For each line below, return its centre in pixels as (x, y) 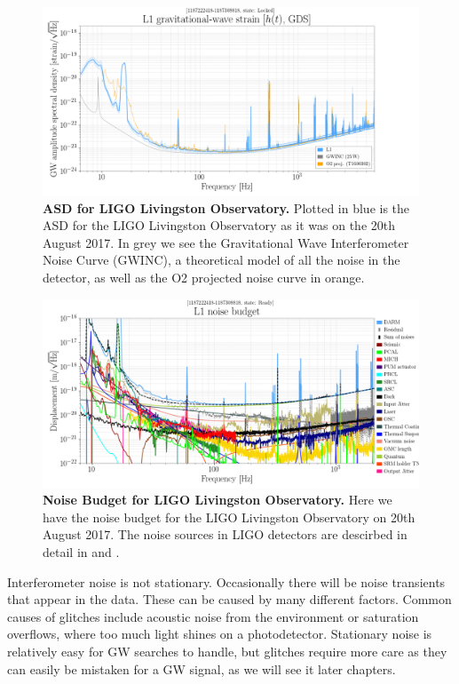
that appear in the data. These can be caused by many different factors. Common (229, 599)
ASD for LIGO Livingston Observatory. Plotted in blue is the (226, 207)
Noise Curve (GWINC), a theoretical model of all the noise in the (222, 260)
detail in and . (81, 551)
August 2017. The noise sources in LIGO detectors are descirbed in (225, 534)
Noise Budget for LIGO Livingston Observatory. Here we (218, 500)
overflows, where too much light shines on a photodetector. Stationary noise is (220, 634)
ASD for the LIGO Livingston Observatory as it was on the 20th (219, 225)
